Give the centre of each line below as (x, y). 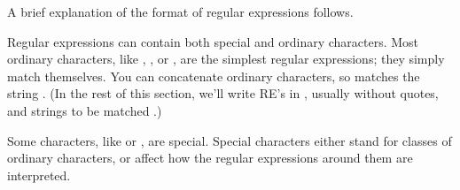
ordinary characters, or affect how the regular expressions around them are (210, 158)
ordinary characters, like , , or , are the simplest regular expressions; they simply (226, 59)
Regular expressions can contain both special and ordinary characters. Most (213, 41)
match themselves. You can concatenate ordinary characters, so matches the (214, 76)
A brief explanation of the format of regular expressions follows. (180, 11)
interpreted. (39, 175)
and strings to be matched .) (85, 110)
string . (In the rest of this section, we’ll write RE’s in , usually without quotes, (223, 93)
